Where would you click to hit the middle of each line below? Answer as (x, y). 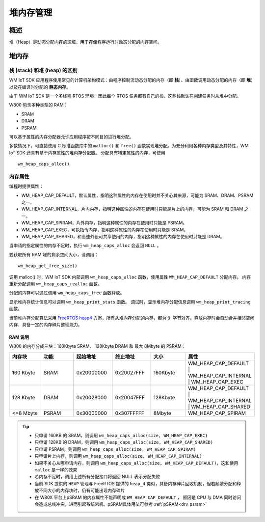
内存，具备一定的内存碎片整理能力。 (46, 325)
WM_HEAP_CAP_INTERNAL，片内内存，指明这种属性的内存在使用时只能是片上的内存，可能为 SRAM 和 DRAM (132, 209)
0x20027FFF (130, 372)
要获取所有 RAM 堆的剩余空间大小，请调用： (54, 254)
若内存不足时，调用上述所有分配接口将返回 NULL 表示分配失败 (97, 477)
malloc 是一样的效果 (56, 470)
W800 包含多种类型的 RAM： (39, 105)
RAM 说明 (19, 337)
